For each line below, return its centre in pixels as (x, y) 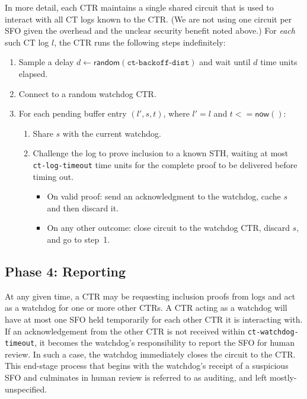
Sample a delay (46, 62)
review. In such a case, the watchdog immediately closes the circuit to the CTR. (150, 354)
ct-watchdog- (273, 332)
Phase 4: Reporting (65, 271)
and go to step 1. (79, 239)
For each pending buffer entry (73, 113)
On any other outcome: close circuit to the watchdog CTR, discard (168, 228)
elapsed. (33, 73)
